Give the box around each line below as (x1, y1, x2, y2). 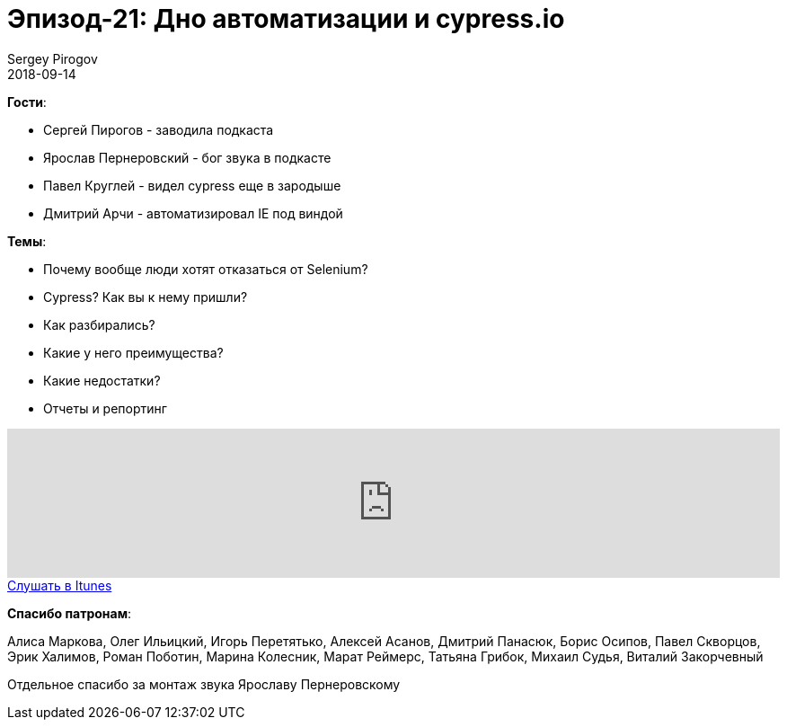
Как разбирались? (43, 316, 155, 332)
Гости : (7, 93, 47, 110)
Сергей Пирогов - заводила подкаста (43, 121, 274, 137)
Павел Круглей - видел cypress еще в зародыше (43, 177, 341, 193)
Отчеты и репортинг (43, 400, 167, 416)
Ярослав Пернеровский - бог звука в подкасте (43, 149, 332, 165)
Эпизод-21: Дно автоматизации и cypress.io (7, 4, 565, 34)
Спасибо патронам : (7, 605, 132, 621)
